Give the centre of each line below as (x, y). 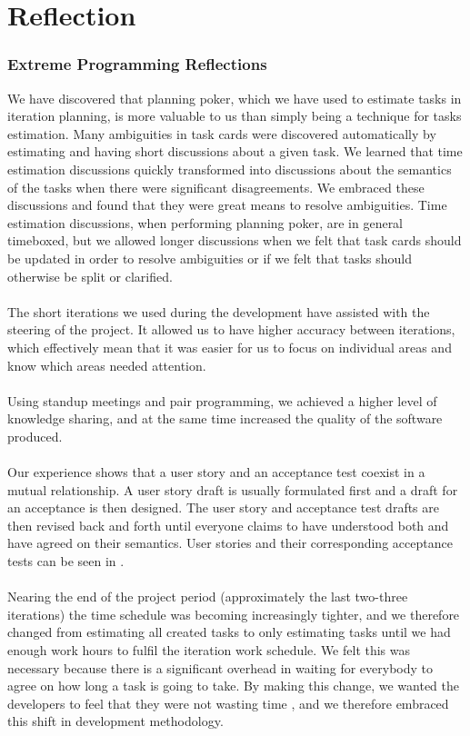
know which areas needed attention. (107, 365)
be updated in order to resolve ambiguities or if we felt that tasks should (210, 258)
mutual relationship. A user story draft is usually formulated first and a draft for (233, 489)
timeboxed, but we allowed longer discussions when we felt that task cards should (235, 240)
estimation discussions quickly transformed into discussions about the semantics (230, 169)
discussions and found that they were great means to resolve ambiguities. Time (227, 205)
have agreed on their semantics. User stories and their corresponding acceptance (230, 543)
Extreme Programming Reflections (137, 64)
